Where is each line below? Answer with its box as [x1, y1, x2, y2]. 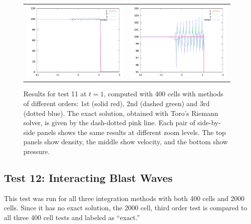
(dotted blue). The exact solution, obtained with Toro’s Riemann [23, 108, 218, 118]
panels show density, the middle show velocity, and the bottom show [23, 136, 228, 147]
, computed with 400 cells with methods [104, 89, 224, 99]
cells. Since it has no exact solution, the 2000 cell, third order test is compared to [4, 202, 247, 213]
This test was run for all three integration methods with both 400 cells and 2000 [4, 193, 245, 203]
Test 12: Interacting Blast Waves [4, 170, 173, 185]
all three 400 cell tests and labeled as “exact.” [4, 212, 140, 222]
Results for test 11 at [23, 89, 87, 99]
